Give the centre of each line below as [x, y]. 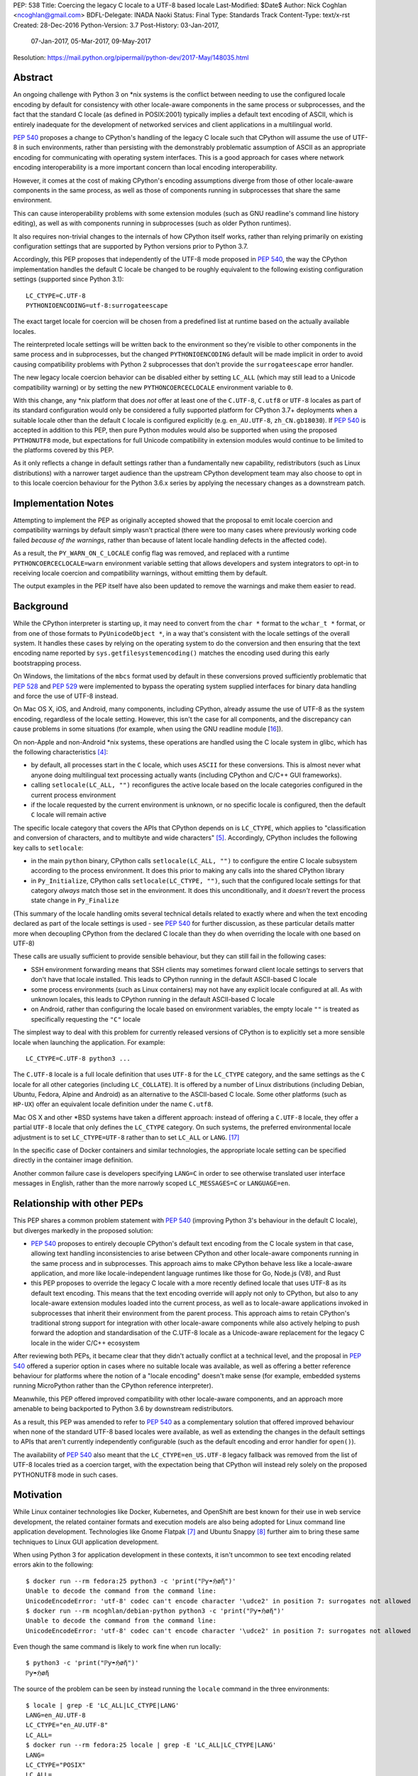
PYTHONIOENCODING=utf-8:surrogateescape [97, 305]
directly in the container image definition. [73, 1160]
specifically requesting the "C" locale [86, 1019]
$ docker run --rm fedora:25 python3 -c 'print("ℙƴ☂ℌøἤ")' [131, 1581]
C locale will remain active [68, 815]
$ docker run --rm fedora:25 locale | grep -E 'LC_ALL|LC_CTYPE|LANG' [151, 1745]
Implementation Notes [64, 503]
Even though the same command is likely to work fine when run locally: [117, 1647]
